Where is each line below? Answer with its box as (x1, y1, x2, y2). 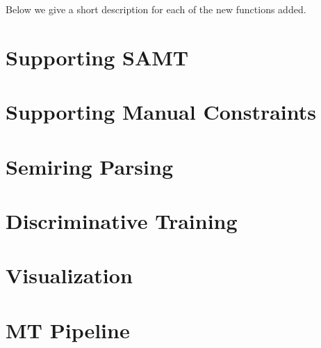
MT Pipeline (6, 315, 130, 344)
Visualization (6, 261, 133, 290)
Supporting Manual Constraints (6, 97, 316, 126)
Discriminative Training (6, 206, 238, 235)
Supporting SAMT (6, 42, 189, 71)
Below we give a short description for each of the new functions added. (6, 2, 306, 16)
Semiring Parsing (6, 152, 173, 180)
